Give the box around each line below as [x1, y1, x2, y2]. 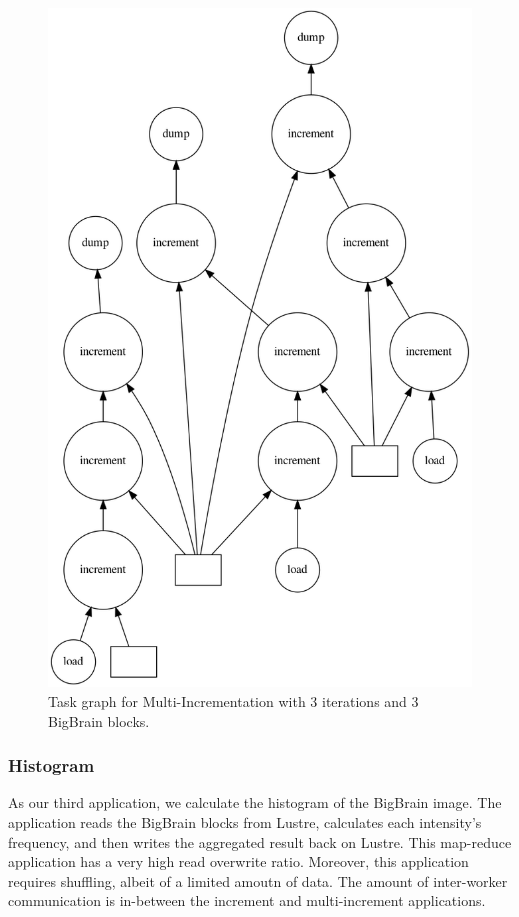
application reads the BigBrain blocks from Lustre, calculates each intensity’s [8, 812, 482, 833]
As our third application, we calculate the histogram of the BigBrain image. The [8, 792, 502, 813]
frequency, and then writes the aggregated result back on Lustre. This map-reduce [8, 831, 512, 852]
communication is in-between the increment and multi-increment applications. [8, 890, 486, 911]
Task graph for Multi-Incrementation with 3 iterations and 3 [48, 691, 419, 712]
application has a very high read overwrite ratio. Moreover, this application [8, 851, 469, 872]
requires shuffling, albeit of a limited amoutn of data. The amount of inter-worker [8, 870, 508, 891]
